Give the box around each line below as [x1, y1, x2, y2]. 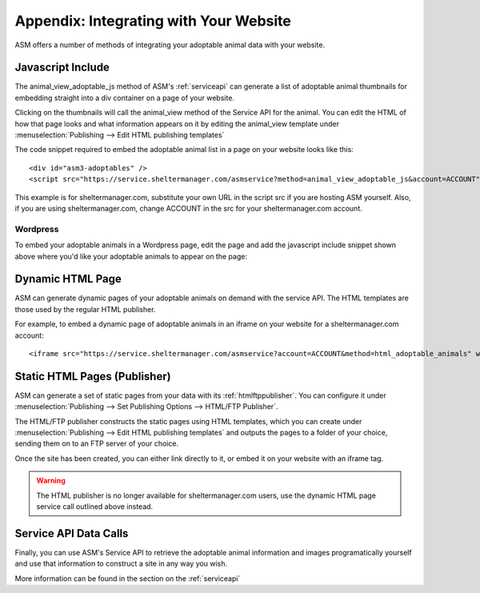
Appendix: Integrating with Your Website [14, 12, 292, 30]
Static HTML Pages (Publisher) [14, 369, 171, 383]
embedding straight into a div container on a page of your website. [14, 93, 235, 102]
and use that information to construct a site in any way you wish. [14, 559, 228, 568]
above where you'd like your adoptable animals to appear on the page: [14, 251, 248, 261]
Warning [36, 476, 66, 486]
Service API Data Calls [14, 527, 129, 540]
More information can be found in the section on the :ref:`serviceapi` [14, 573, 241, 583]
